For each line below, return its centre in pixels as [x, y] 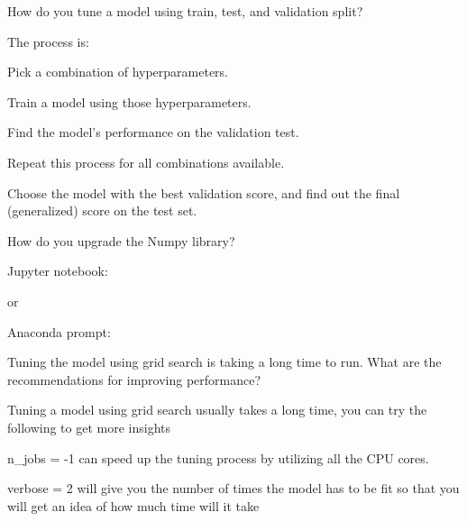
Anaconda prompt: [59, 331]
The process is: [48, 41]
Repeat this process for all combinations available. [146, 162]
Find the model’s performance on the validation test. [153, 132]
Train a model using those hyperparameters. [129, 101]
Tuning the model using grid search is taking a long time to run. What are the [224, 362]
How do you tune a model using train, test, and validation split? [185, 11]
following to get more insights [89, 427]
